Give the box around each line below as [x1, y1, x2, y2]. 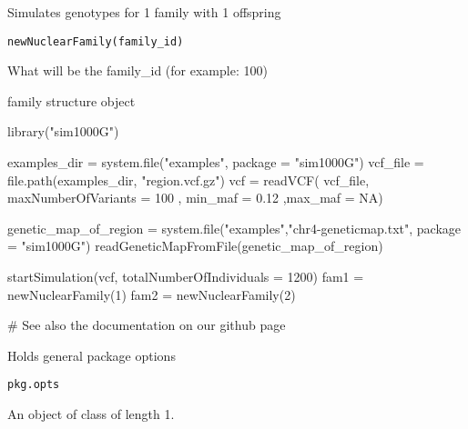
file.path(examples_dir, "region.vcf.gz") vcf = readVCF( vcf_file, [7, 170, 370, 189]
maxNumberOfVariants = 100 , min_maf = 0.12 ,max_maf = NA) [7, 188, 383, 207]
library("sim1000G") [7, 122, 119, 141]
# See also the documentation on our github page [7, 315, 286, 334]
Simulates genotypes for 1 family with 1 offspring [7, 3, 281, 21]
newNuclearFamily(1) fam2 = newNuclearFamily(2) [7, 284, 296, 304]
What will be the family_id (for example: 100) [7, 61, 268, 80]
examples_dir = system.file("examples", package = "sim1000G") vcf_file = [7, 153, 424, 172]
